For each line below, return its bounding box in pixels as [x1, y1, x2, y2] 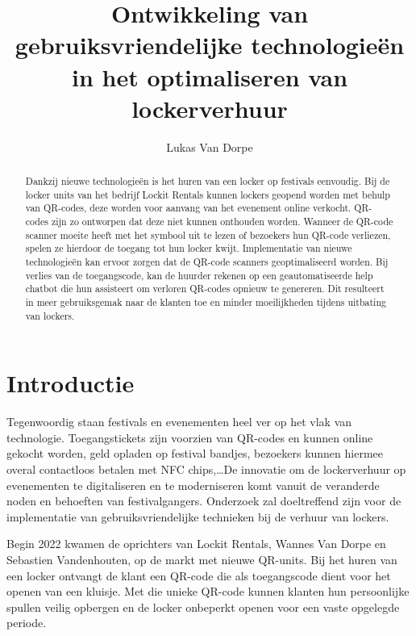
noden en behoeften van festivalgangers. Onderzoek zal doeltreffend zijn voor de [6, 492, 401, 509]
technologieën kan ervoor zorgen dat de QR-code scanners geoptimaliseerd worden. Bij [25, 255, 389, 269]
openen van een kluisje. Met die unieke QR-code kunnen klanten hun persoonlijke [6, 583, 410, 600]
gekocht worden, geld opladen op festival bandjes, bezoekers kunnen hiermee [6, 445, 384, 462]
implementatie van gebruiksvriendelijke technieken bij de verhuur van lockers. [6, 508, 389, 525]
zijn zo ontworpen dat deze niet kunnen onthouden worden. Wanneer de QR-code [51, 215, 393, 228]
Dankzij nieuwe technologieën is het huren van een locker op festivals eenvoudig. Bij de [25, 174, 390, 188]
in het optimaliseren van [71, 60, 348, 93]
